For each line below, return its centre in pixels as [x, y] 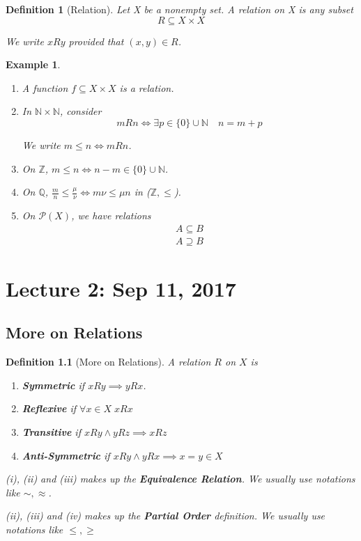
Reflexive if [49, 408]
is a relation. [147, 87]
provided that [96, 41]
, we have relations [111, 215]
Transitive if [51, 432]
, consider [80, 111]
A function [45, 87]
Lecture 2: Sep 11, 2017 [121, 288]
